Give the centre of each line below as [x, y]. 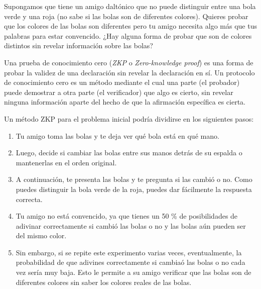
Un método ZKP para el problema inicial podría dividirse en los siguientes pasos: [129, 118]
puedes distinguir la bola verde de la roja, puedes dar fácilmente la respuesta [134, 189]
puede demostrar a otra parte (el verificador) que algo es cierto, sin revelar [119, 92]
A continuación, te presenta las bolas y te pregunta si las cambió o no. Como [134, 179]
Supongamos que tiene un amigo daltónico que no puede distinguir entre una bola [130, 6]
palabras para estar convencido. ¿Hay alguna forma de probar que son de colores [128, 35]
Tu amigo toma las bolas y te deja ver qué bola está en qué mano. [117, 135]
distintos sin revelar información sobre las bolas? [79, 45]
